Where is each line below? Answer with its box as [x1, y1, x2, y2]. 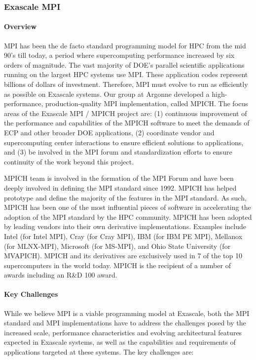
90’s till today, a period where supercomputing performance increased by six [4, 50, 235, 60]
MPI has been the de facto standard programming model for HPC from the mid [4, 40, 246, 50]
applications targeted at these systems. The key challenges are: [4, 347, 194, 357]
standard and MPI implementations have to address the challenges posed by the [4, 318, 246, 328]
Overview [4, 21, 37, 32]
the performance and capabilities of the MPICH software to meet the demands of [4, 118, 250, 128]
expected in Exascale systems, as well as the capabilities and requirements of [4, 337, 236, 347]
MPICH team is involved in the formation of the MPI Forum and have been [4, 173, 234, 183]
